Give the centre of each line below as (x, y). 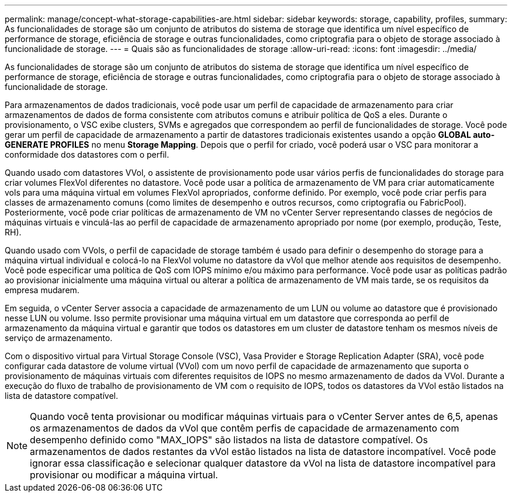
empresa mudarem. (42, 290)
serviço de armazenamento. (59, 338)
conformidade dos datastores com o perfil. (87, 154)
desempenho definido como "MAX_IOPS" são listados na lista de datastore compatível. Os (229, 440)
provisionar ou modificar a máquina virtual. (124, 475)
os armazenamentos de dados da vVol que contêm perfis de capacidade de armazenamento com (245, 428)
